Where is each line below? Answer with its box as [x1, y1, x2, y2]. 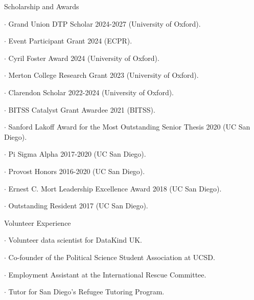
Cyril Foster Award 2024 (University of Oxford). [8, 52, 159, 63]
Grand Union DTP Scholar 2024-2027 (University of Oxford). [8, 18, 201, 29]
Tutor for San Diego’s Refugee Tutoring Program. [8, 286, 165, 297]
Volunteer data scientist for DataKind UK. [8, 234, 142, 245]
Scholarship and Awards [4, 1, 79, 11]
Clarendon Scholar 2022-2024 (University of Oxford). [8, 87, 174, 97]
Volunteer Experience [4, 217, 71, 228]
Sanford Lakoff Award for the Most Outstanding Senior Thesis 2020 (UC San [8, 121, 250, 132]
